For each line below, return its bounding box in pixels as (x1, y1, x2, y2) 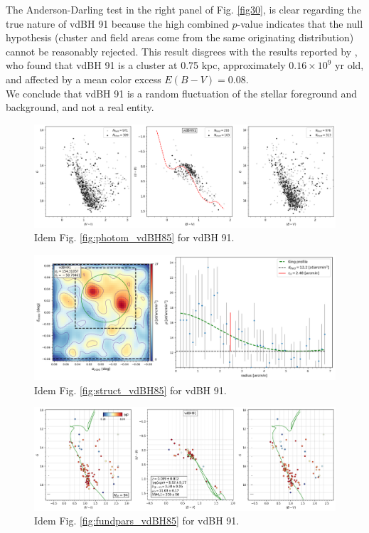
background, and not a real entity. (6, 100, 154, 115)
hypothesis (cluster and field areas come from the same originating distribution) (6, 30, 354, 45)
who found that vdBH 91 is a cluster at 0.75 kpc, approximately (6, 58, 286, 73)
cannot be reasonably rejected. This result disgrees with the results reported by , (6, 43, 358, 58)
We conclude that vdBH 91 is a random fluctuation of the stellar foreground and (6, 85, 358, 100)
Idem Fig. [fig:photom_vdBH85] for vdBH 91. (34, 230, 235, 245)
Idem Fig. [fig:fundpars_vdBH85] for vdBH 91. (34, 513, 240, 528)
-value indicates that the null (237, 16, 363, 31)
